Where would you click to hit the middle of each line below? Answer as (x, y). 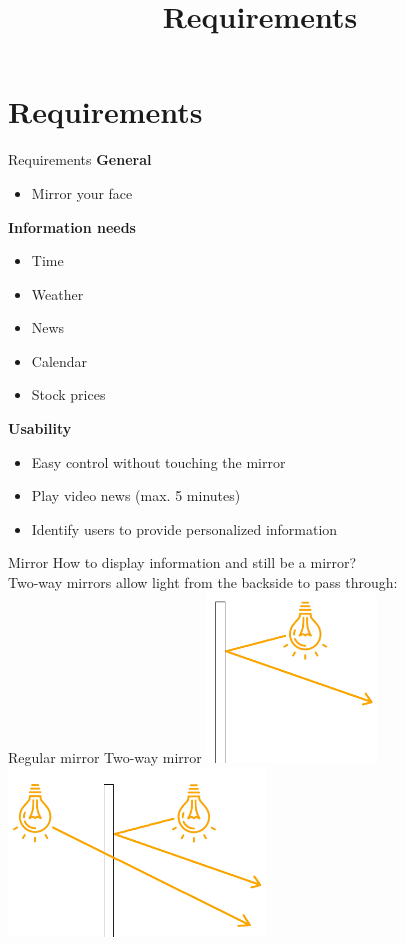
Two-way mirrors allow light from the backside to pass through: (203, 582)
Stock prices (68, 394)
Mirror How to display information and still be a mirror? (182, 562)
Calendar (59, 360)
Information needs (72, 226)
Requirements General (80, 159)
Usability (40, 428)
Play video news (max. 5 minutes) (136, 495)
